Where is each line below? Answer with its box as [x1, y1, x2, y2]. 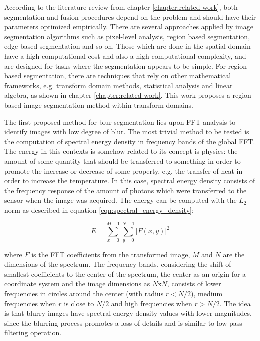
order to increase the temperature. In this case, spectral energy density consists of [4, 175, 255, 186]
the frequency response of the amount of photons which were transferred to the [4, 185, 247, 195]
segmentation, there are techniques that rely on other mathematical [23, 70, 231, 81]
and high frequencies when [111, 298, 192, 308]
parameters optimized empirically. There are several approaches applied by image [4, 21, 253, 32]
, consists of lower [167, 278, 221, 289]
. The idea [219, 298, 251, 308]
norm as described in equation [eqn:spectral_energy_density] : [4, 204, 194, 215]
